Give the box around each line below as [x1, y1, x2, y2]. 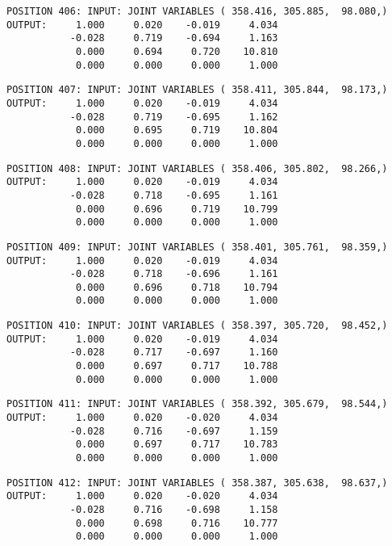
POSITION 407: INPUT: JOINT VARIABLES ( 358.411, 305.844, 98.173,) [6, 84, 388, 96]
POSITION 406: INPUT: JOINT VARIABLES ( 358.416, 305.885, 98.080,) [6, 6, 388, 17]
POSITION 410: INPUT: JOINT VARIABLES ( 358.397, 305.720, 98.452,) [6, 320, 388, 332]
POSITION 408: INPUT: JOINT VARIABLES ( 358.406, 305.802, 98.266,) [6, 162, 388, 174]
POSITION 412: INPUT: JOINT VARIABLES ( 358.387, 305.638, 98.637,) [6, 477, 388, 489]
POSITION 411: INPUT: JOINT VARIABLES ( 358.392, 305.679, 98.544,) [6, 398, 388, 410]
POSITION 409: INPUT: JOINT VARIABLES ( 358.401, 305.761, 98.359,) [6, 241, 388, 253]
